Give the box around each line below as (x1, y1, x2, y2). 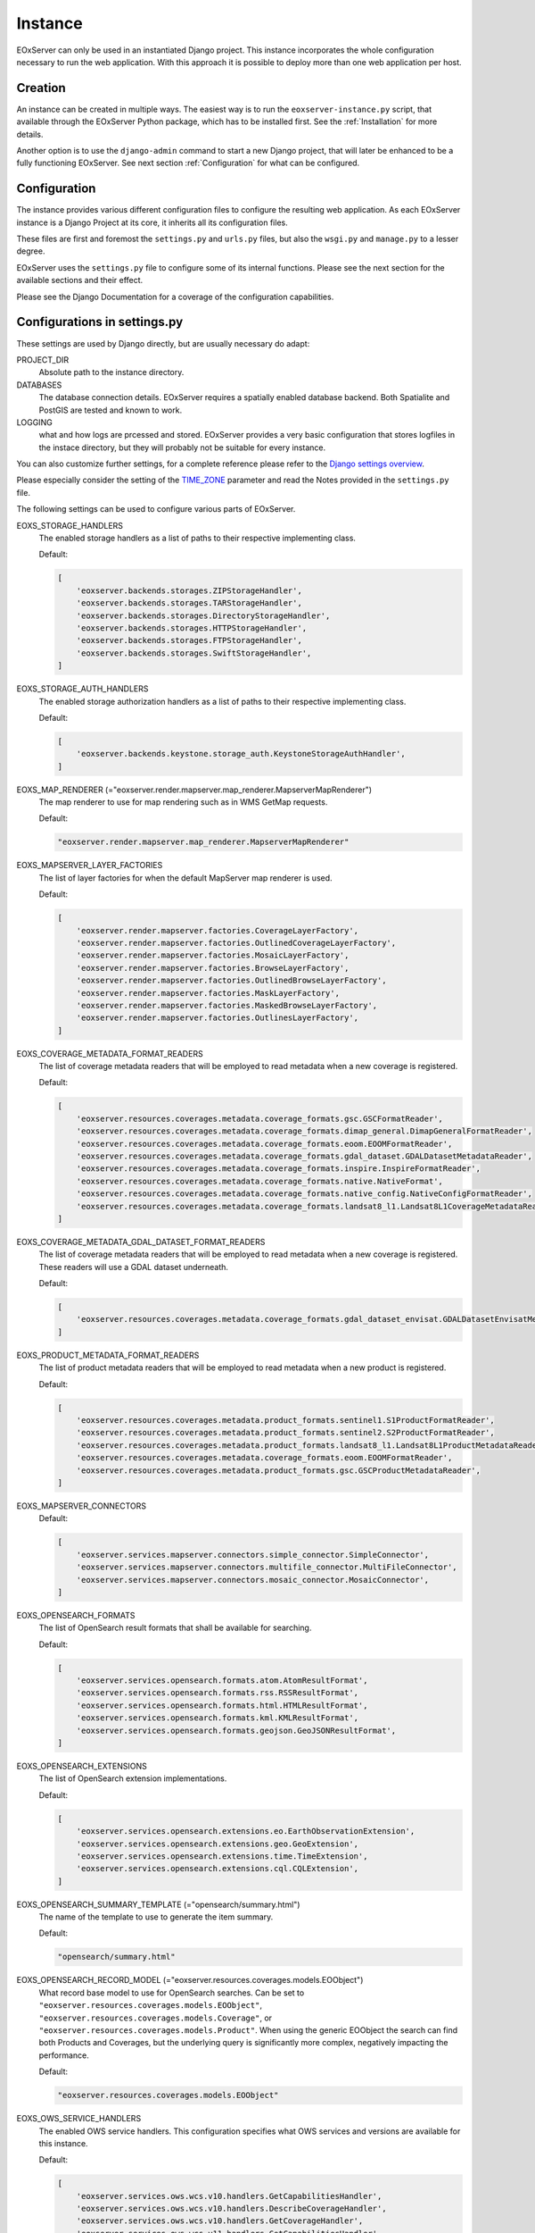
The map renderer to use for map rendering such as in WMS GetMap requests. (38, 797, 328, 807)
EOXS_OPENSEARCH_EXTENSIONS (16, 1760, 147, 1771)
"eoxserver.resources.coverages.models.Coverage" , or (38, 2012, 272, 2023)
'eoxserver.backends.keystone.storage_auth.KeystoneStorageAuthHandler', (76, 749, 406, 759)
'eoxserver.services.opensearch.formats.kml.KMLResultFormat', (76, 1713, 359, 1723)
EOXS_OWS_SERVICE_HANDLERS (16, 2113, 142, 2124)
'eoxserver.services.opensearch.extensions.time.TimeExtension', (76, 1851, 368, 1861)
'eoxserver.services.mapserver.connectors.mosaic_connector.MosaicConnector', (76, 1575, 430, 1585)
